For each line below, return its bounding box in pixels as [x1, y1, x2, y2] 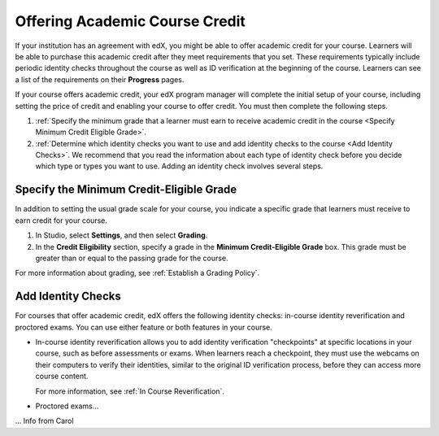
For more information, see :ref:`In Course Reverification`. [35, 386, 225, 396]
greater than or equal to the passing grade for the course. [35, 253, 228, 263]
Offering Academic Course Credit [15, 12, 246, 30]
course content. [35, 371, 89, 381]
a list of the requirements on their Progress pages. [15, 74, 185, 85]
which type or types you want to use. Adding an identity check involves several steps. [35, 161, 324, 171]
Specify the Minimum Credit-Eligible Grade [15, 183, 237, 197]
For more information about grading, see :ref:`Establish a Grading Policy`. [15, 268, 260, 278]
